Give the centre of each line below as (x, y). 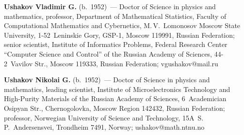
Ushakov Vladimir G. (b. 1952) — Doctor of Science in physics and (110, 6)
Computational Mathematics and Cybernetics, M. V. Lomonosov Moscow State (122, 25)
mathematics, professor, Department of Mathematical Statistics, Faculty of (115, 16)
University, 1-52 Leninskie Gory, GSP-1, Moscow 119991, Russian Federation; (119, 35)
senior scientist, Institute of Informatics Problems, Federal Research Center (116, 44)
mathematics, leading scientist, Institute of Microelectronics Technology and (117, 89)
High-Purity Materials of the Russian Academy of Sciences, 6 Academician (115, 98)
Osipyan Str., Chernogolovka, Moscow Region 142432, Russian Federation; (114, 108)
